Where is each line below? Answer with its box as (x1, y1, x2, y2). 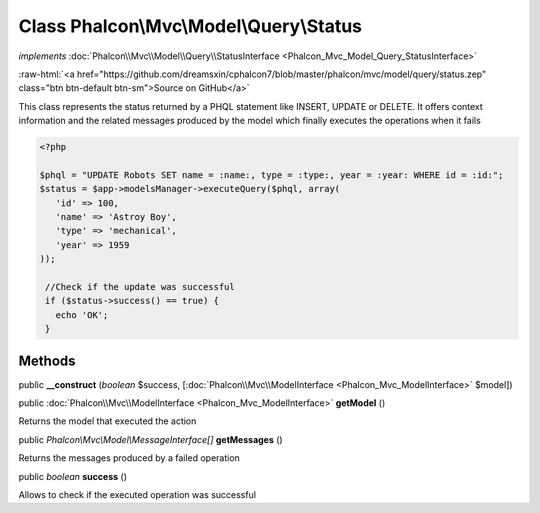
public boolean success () (18, 470, 127, 482)
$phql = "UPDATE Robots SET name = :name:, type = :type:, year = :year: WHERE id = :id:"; (39, 169, 504, 180)
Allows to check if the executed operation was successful (18, 489, 257, 501)
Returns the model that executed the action (18, 415, 197, 427)
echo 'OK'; (55, 309, 109, 320)
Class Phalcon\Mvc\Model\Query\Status (18, 15, 363, 37)
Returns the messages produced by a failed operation (18, 452, 240, 464)
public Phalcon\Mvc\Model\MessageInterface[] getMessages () (18, 433, 284, 445)
